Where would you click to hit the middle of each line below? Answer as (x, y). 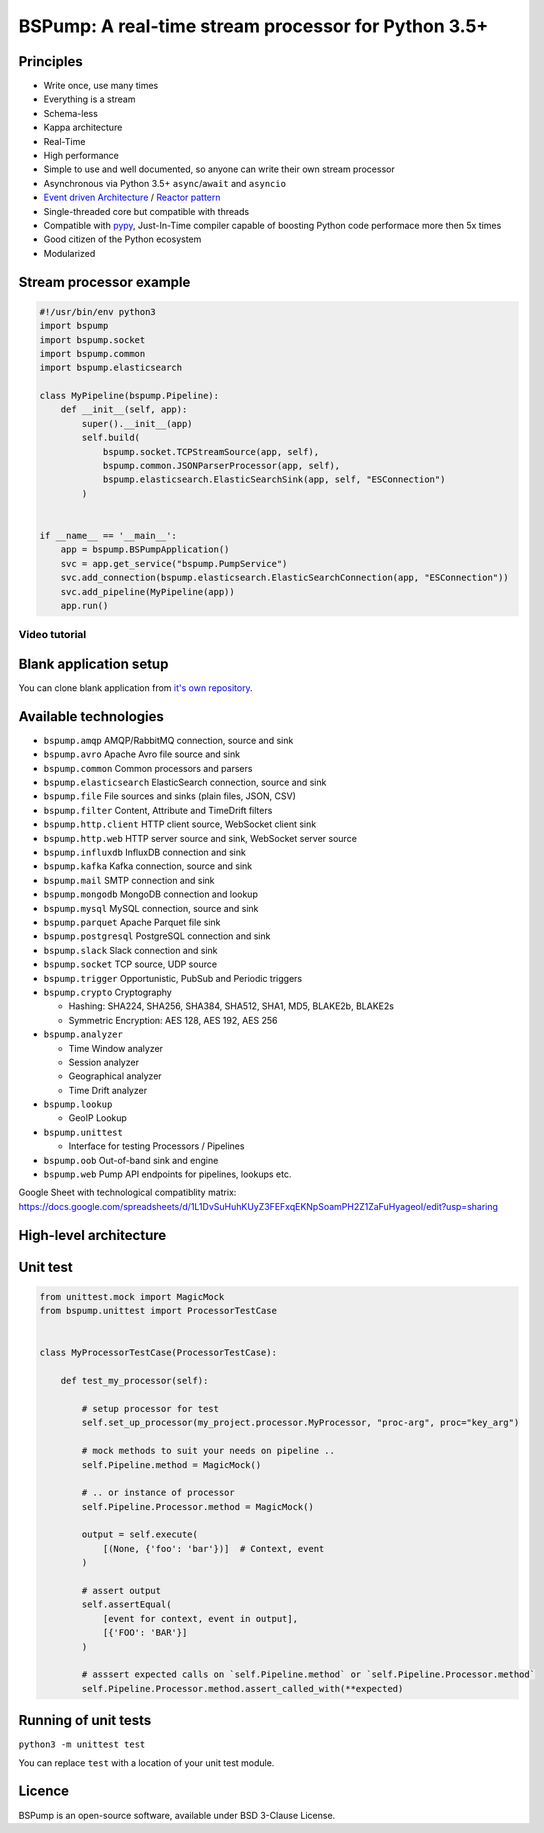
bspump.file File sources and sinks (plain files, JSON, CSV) (170, 796)
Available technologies (91, 716)
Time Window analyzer (116, 1048)
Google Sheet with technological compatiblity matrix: (127, 1192)
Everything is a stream (89, 99)
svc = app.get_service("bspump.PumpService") (174, 563)
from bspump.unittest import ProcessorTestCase (158, 1311)
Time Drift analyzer (108, 1090)
